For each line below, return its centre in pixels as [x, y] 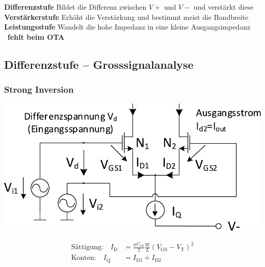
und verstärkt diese [223, 7]
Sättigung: [87, 247]
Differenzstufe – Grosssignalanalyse [99, 64]
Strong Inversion [39, 89]
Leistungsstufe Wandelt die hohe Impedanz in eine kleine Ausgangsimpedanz [127, 27]
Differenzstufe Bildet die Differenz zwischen [75, 7]
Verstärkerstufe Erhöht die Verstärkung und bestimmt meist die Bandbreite [126, 17]
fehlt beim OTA [36, 36]
